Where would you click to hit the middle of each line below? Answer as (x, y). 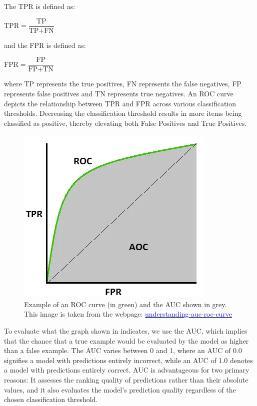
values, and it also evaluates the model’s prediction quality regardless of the (120, 389)
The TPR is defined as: (40, 6)
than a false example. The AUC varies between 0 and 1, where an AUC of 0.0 (123, 350)
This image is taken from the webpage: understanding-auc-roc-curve (128, 314)
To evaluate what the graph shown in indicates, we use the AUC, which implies (126, 331)
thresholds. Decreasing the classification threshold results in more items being (123, 113)
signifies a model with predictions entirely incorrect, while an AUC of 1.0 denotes (128, 360)
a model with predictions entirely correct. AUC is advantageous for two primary (127, 370)
